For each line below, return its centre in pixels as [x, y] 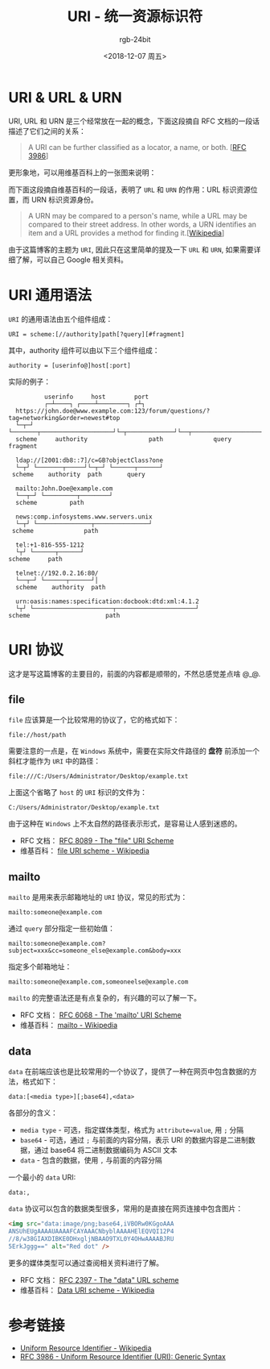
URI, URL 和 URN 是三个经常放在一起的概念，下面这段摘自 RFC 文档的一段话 [134, 121]
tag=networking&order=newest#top [64, 418]
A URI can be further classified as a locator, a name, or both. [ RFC [137, 147]
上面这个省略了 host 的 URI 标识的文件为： [78, 793]
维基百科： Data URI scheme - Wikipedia [87, 1290]
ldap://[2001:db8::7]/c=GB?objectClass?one [89, 460]
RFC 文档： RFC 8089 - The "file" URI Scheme [97, 841]
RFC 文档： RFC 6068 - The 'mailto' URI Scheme [101, 1015]
